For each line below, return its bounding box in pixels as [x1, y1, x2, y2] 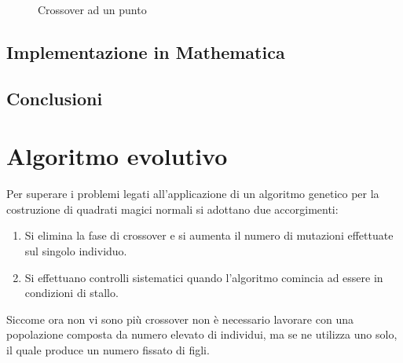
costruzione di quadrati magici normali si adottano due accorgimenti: [6, 200, 339, 217]
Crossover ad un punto [38, 2, 147, 17]
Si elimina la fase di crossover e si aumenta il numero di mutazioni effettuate [24, 227, 394, 244]
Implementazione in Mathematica [6, 39, 285, 64]
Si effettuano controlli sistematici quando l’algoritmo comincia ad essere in [24, 269, 383, 285]
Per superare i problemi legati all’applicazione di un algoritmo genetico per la [6, 185, 379, 202]
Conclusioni [6, 86, 103, 110]
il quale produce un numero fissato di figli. [6, 342, 210, 358]
